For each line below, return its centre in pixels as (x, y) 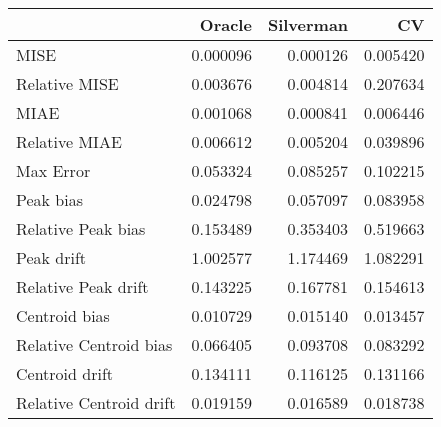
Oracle (225, 24)
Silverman (308, 24)
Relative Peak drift (82, 286)
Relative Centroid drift (96, 402)
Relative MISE (67, 83)
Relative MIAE (69, 141)
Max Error (53, 170)
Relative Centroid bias (94, 344)
